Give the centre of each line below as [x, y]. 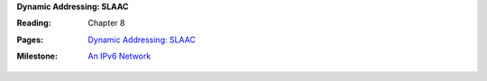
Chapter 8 [106, 23]
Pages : [30, 40]
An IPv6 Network [119, 56]
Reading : [34, 23]
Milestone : [37, 56]
